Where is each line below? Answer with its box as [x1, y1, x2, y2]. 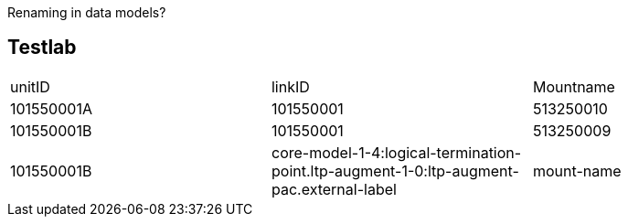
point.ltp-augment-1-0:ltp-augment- [271, 161, 519, 180]
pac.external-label [271, 179, 397, 198]
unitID [10, 77, 50, 96]
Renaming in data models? [7, 5, 166, 20]
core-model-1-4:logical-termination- [271, 143, 522, 162]
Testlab [7, 36, 77, 59]
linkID [271, 77, 310, 96]
